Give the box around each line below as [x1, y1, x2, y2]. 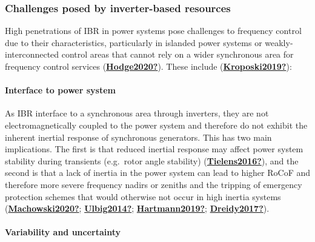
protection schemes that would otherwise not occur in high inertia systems [5, 190, 281, 203]
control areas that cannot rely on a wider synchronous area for [61, 48, 294, 61]
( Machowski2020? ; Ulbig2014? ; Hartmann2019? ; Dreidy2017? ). [5, 202, 270, 215]
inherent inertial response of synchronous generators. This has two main [5, 130, 272, 143]
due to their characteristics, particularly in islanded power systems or [5, 36, 262, 49]
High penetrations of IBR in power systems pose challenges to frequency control [5, 24, 302, 37]
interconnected [5, 48, 59, 61]
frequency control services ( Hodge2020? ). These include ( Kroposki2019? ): [5, 60, 292, 72]
